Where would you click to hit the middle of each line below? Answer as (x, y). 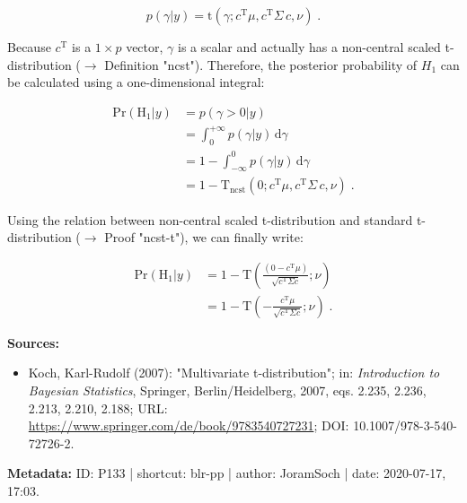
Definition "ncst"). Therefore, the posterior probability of (261, 64)
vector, (145, 47)
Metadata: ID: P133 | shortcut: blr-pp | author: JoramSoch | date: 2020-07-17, (227, 473)
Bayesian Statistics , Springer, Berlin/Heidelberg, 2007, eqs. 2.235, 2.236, (227, 390)
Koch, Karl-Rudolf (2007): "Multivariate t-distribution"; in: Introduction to (234, 373)
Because (29, 47)
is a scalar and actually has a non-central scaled (309, 47)
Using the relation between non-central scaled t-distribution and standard (210, 219)
